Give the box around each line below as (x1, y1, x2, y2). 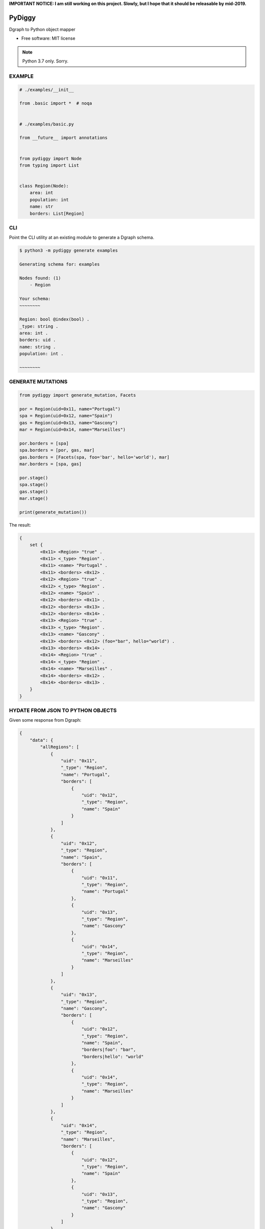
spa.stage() (19, 482, 49, 488)
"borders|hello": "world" (81, 1053, 144, 1059)
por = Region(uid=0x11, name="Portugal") (19, 406, 121, 411)
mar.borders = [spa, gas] (19, 461, 82, 467)
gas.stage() (19, 489, 49, 494)
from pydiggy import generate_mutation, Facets (19, 392, 136, 398)
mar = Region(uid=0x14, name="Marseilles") (19, 427, 126, 433)
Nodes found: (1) (19, 275, 61, 281)
